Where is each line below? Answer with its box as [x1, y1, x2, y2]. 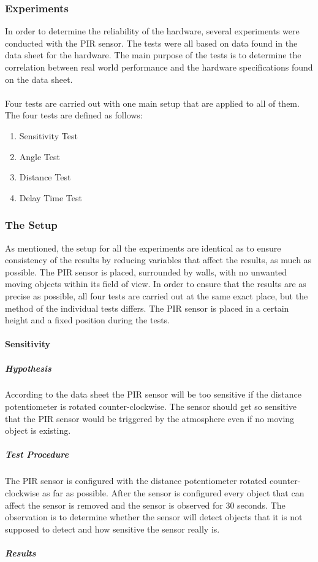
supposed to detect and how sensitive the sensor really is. [5, 522, 220, 535]
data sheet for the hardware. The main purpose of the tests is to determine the [5, 48, 301, 61]
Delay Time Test [19, 191, 82, 204]
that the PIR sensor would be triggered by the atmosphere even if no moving [5, 412, 295, 425]
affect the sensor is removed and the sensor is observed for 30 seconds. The [5, 498, 286, 511]
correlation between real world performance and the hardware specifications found [5, 61, 313, 73]
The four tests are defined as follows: [5, 109, 143, 121]
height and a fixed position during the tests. [5, 314, 170, 326]
